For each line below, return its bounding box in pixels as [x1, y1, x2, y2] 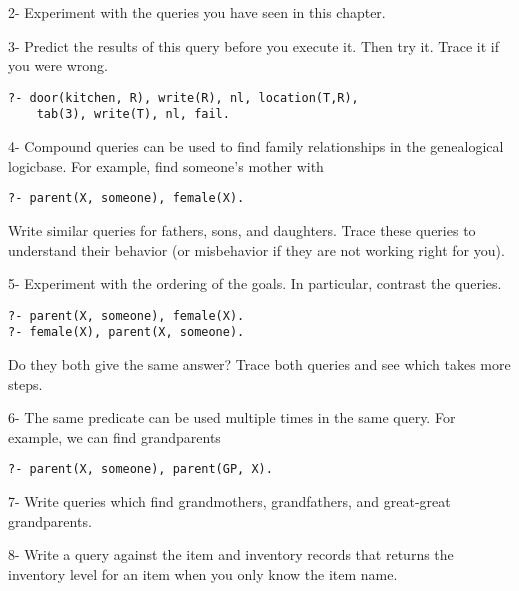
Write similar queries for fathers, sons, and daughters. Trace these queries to [8, 219, 476, 240]
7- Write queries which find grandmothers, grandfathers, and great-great [8, 491, 451, 512]
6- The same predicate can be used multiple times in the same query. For [8, 407, 456, 428]
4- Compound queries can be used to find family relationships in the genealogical [8, 136, 504, 157]
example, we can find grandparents [8, 426, 221, 447]
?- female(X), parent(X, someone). [8, 325, 245, 340]
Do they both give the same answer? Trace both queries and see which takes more [8, 354, 511, 375]
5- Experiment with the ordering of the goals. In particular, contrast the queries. [8, 273, 502, 294]
